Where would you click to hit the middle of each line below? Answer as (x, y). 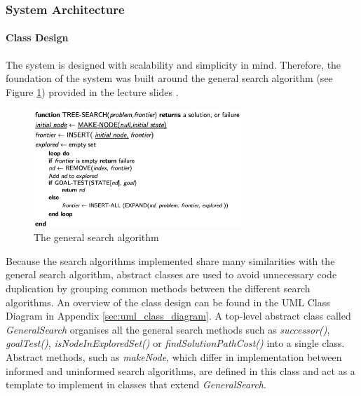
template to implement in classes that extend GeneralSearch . (136, 384)
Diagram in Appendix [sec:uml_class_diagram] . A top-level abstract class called (178, 316)
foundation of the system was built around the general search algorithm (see (169, 78)
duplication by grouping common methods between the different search (158, 288)
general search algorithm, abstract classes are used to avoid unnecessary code (171, 274)
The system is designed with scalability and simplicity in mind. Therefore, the (173, 64)
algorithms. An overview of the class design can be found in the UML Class (168, 302)
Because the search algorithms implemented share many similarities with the (170, 260)
